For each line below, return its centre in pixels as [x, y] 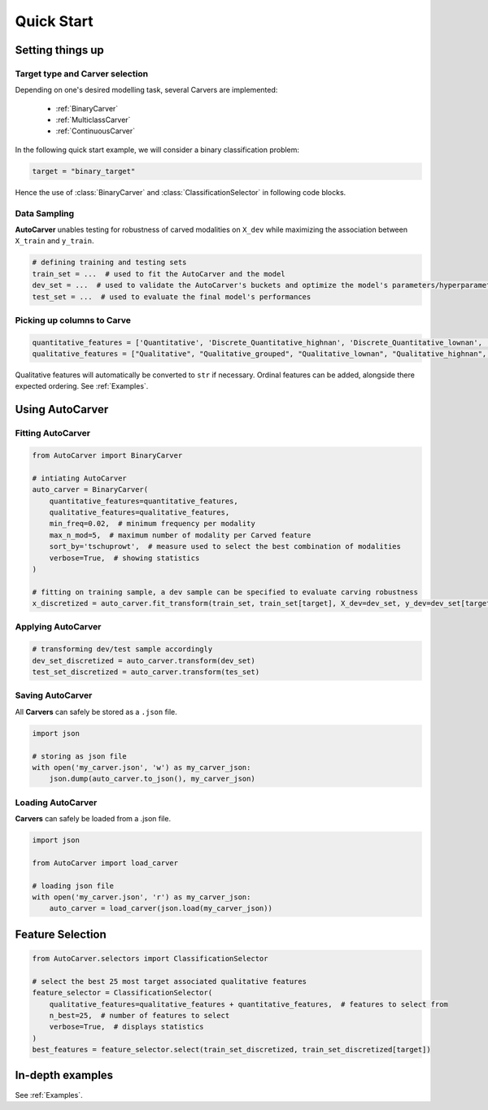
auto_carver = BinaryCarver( [90, 490]
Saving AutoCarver [54, 695]
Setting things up [60, 50]
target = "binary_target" [84, 171]
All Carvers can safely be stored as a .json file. [96, 712]
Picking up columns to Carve [73, 320]
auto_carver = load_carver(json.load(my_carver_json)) [161, 908]
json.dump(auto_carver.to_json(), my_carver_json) [152, 779]
